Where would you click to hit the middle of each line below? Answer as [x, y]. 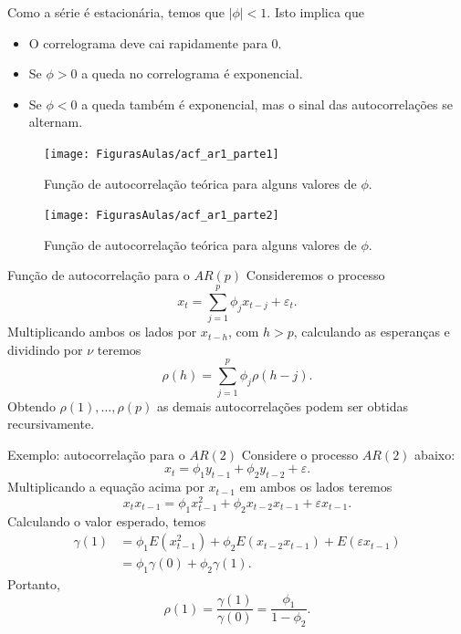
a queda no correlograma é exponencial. [192, 73]
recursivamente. [51, 424]
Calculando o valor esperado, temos [107, 520]
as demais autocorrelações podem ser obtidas [282, 405]
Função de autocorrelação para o [99, 275]
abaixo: [435, 454]
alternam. [56, 122]
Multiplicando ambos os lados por [102, 332]
